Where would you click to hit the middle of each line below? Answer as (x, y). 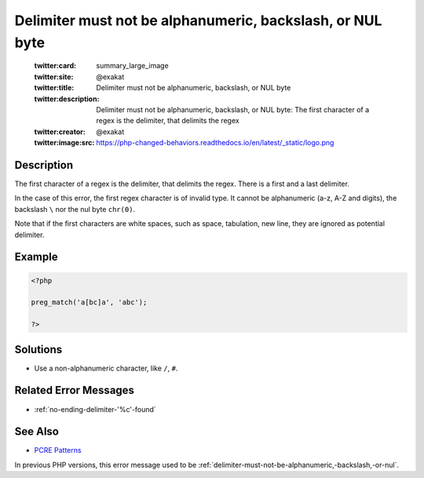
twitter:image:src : (64, 143)
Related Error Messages (75, 390)
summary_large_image (132, 66)
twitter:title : (54, 88)
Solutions (38, 349)
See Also (37, 432)
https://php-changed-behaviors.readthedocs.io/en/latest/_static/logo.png (215, 143)
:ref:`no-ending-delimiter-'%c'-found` (95, 409)
